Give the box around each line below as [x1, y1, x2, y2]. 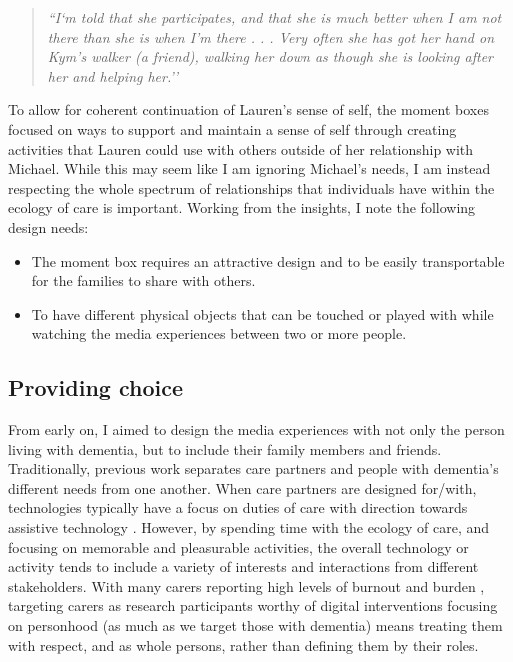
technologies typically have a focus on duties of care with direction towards [8, 497, 468, 518]
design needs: [8, 216, 89, 237]
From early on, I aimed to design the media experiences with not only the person [8, 419, 505, 440]
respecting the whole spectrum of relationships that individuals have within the [8, 177, 495, 198]
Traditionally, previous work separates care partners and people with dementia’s [8, 458, 499, 479]
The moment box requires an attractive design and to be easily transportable [31, 250, 505, 271]
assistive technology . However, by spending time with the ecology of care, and [8, 517, 490, 538]
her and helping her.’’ [47, 65, 179, 86]
